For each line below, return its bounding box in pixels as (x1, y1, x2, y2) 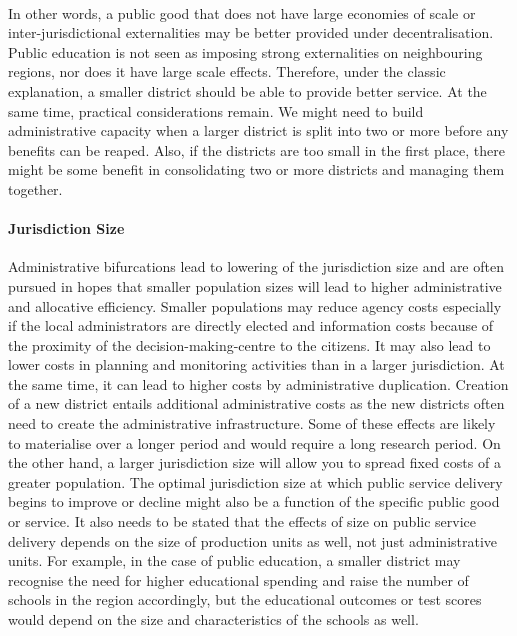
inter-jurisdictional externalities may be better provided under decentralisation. (8, 22, 494, 43)
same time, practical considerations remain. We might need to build (8, 100, 424, 121)
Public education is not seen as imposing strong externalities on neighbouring (8, 41, 483, 62)
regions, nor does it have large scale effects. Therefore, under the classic (8, 61, 446, 82)
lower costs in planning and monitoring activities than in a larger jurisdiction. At (8, 354, 505, 375)
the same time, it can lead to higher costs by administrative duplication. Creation (8, 373, 509, 394)
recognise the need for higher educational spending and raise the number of (8, 569, 469, 590)
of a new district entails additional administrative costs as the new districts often (8, 393, 505, 414)
